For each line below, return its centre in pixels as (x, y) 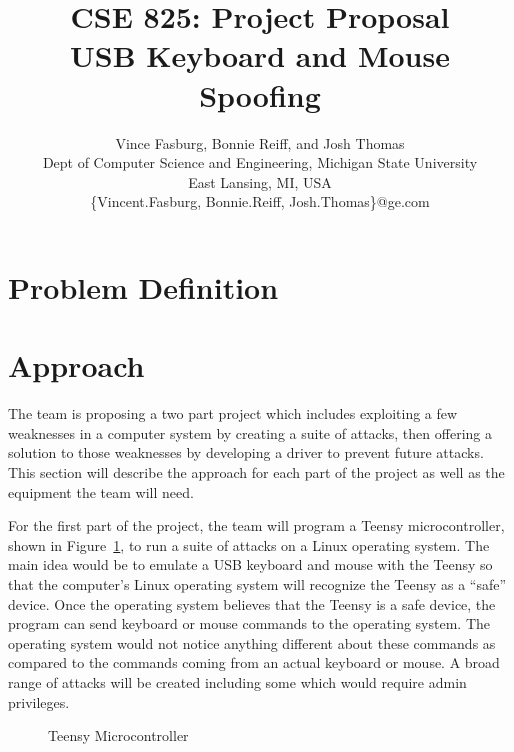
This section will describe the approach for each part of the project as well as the (256, 471)
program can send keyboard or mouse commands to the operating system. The (249, 623)
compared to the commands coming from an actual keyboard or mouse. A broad (254, 662)
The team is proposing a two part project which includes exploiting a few (233, 413)
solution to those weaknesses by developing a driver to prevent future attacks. (246, 452)
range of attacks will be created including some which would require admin (237, 681)
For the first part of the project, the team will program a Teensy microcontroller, (256, 525)
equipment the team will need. (101, 491)
